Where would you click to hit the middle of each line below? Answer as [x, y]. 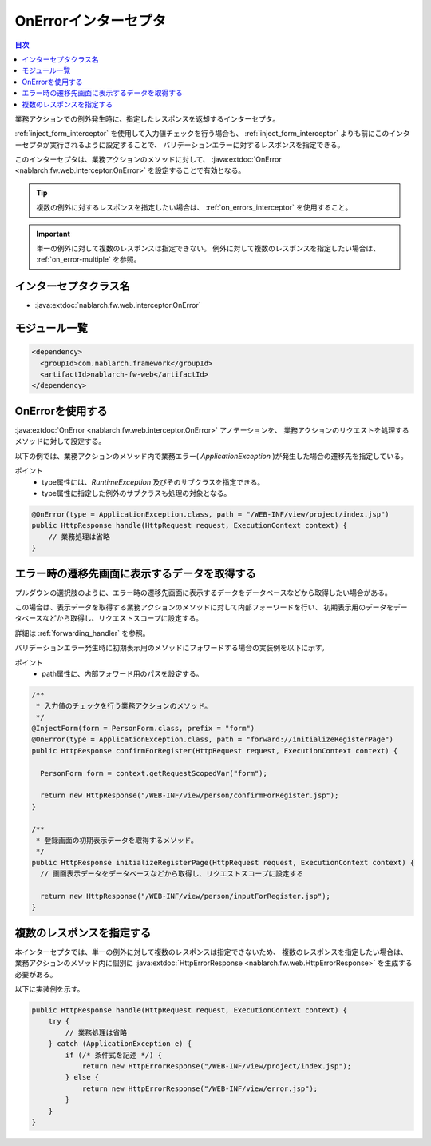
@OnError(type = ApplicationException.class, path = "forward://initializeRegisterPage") [213, 739]
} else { [82, 1077]
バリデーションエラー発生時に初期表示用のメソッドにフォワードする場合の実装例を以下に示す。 [172, 648]
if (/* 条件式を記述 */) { [114, 1055]
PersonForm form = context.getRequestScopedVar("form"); [154, 773]
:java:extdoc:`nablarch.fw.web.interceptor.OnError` [118, 305]
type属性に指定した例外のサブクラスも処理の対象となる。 [136, 493]
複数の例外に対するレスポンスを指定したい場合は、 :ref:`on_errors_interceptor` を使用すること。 [194, 207]
